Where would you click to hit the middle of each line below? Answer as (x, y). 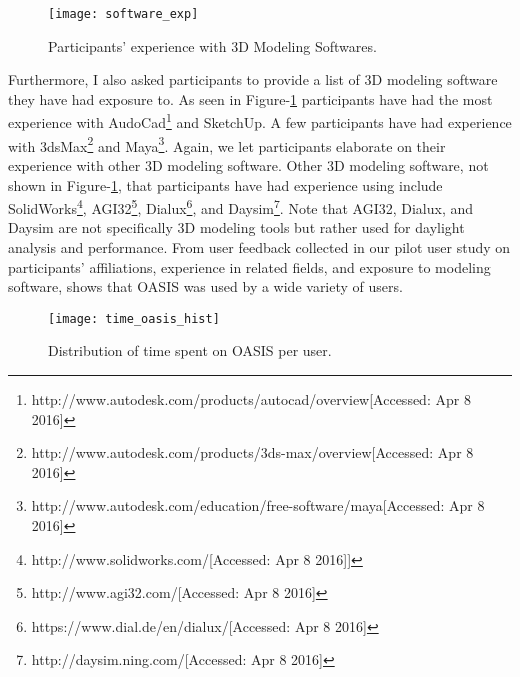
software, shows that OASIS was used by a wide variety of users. (205, 286)
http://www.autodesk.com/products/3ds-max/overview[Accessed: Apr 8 (252, 452)
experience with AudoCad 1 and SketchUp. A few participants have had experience (260, 121)
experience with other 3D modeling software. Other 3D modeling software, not (248, 164)
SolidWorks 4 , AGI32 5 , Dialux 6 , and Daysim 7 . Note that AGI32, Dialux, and (241, 206)
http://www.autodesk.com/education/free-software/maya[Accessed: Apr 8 (258, 505)
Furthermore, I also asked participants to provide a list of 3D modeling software (253, 79)
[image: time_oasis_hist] (134, 318)
